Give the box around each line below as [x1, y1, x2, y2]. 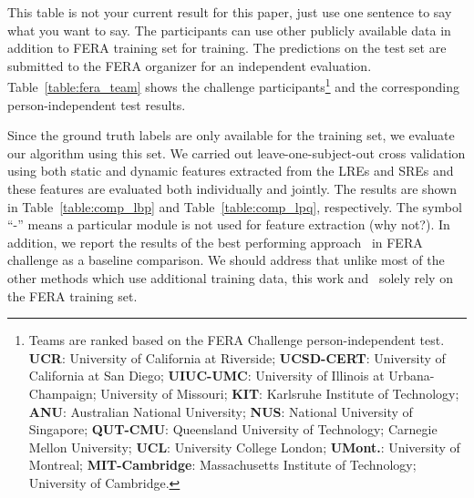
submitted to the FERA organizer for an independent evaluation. [7, 56, 372, 75]
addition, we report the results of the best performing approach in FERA [7, 232, 423, 251]
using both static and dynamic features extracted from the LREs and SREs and [7, 161, 454, 180]
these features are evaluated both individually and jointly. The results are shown [7, 179, 457, 198]
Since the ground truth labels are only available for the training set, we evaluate [7, 126, 455, 145]
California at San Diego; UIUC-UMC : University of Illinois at [28, 366, 385, 385]
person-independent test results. [7, 95, 186, 114]
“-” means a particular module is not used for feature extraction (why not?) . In [7, 215, 450, 234]
